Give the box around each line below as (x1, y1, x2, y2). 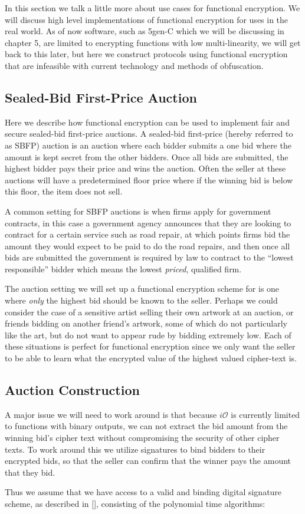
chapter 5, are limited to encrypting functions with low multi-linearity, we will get (5, 36, 301, 48)
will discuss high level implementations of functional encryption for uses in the (5, 13, 288, 25)
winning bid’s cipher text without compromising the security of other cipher (5, 431, 280, 444)
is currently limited (231, 408, 300, 420)
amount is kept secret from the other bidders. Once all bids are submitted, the (5, 150, 288, 163)
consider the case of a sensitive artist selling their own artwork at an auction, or (5, 305, 294, 318)
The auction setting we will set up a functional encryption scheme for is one (5, 282, 280, 295)
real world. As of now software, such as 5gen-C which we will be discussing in (5, 25, 284, 37)
